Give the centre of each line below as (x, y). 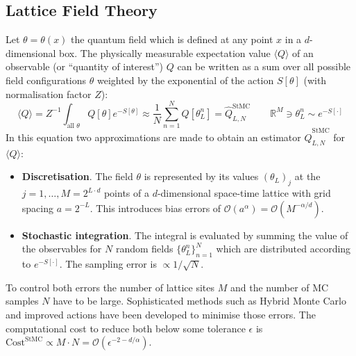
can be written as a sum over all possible (264, 66)
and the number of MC (279, 287)
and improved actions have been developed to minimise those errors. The (161, 314)
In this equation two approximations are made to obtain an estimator (153, 137)
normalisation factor (49, 94)
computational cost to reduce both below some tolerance (126, 328)
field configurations (46, 80)
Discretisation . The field (77, 176)
